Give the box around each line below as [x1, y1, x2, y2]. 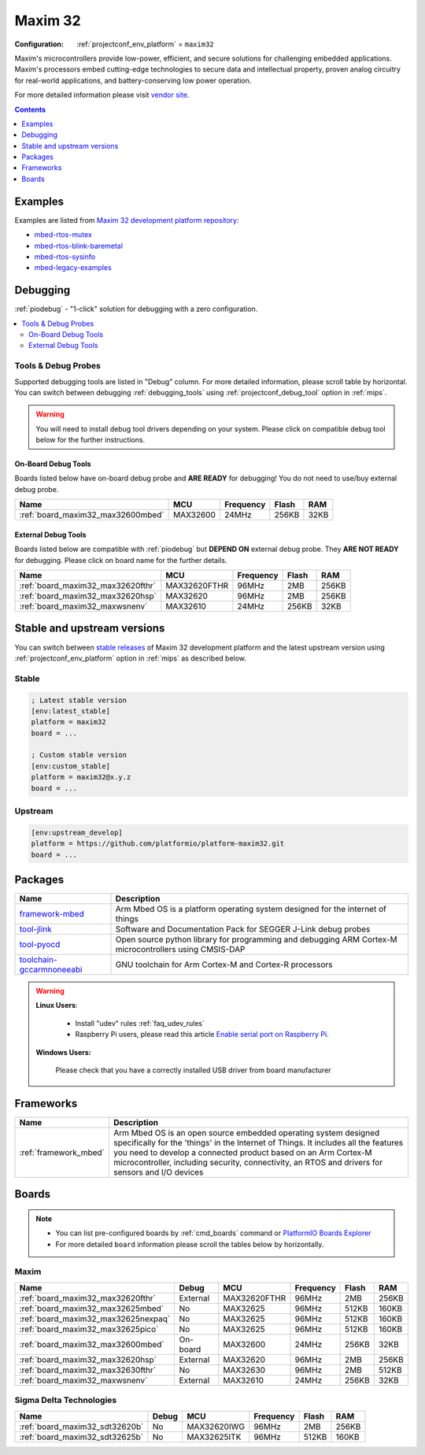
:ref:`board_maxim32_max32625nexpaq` [19, 1313, 171, 1324]
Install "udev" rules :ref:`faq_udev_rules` [75, 1018, 205, 1027]
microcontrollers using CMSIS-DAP [115, 944, 246, 955]
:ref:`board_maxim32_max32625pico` [19, 1324, 159, 1335]
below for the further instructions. [35, 435, 146, 445]
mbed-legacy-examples [34, 263, 112, 272]
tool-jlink [19, 924, 53, 935]
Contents [14, 105, 46, 114]
